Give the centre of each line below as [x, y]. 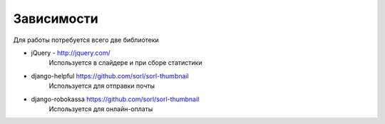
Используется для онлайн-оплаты [101, 109]
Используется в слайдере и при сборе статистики [125, 63]
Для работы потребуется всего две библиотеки [86, 40]
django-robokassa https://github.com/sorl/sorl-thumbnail [115, 99]
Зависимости [56, 19]
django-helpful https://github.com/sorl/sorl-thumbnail [110, 76]
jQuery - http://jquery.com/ [71, 53]
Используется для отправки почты [102, 86]
